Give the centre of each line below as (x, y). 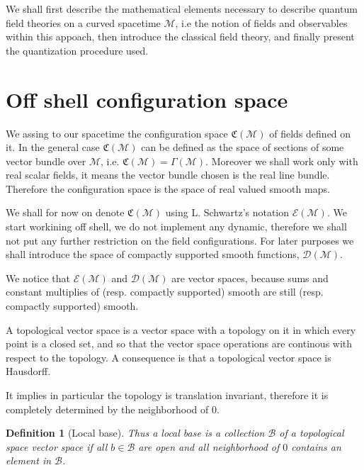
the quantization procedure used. (77, 50)
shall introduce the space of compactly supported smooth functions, (153, 254)
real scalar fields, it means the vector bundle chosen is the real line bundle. (168, 175)
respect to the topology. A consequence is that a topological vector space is (169, 357)
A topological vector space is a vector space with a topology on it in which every (181, 329)
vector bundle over (46, 161)
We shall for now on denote (65, 212)
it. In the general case (53, 147)
